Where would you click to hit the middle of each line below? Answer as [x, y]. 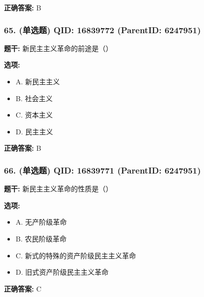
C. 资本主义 [34, 115]
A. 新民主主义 [38, 81]
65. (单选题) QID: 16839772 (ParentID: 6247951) [102, 30]
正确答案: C [23, 288]
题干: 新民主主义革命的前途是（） [58, 48]
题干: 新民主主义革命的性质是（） [58, 189]
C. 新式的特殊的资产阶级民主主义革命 [76, 255]
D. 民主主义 [34, 131]
